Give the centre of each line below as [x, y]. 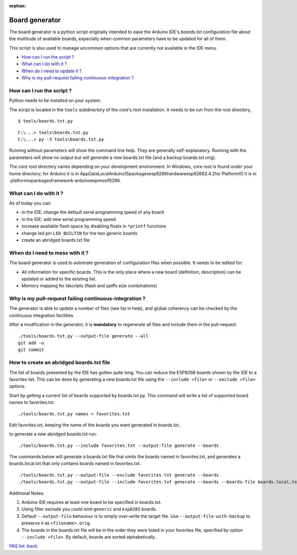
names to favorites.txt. [32, 403]
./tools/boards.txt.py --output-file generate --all [83, 336]
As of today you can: [30, 203]
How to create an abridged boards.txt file [60, 362]
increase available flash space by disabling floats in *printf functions [94, 226]
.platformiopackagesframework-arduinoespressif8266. [65, 180]
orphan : [18, 6]
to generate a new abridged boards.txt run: [53, 434]
